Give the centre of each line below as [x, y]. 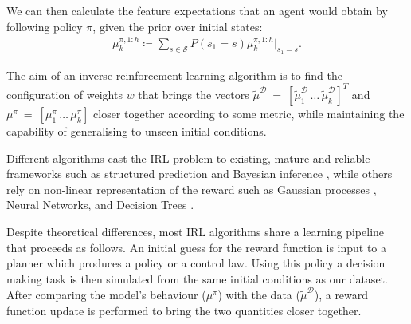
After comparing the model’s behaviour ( [106, 295]
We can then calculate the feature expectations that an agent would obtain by [197, 10]
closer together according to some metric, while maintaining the [249, 113]
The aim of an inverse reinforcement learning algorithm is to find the [174, 75]
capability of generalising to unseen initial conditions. [137, 130]
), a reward [341, 295]
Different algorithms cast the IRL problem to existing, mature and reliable [188, 158]
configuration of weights [65, 94]
